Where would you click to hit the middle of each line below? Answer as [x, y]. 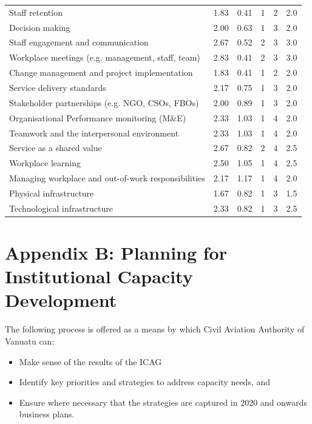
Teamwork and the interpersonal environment [94, 133]
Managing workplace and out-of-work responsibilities [107, 178]
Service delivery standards [58, 87]
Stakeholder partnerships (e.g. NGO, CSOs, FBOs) [104, 102]
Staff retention [36, 12]
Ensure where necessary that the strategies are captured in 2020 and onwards [163, 402]
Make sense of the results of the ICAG [90, 361]
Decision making [40, 27]
